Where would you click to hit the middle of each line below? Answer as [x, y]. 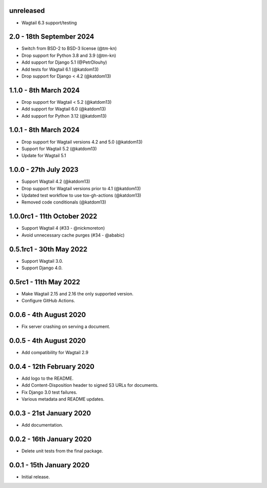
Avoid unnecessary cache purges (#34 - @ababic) [73, 235]
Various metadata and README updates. [63, 399]
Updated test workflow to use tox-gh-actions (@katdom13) [81, 196]
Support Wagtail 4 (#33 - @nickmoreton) [63, 228]
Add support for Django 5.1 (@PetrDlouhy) [64, 62]
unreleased [27, 11]
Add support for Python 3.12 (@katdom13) [64, 116]
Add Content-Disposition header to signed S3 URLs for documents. [90, 385]
